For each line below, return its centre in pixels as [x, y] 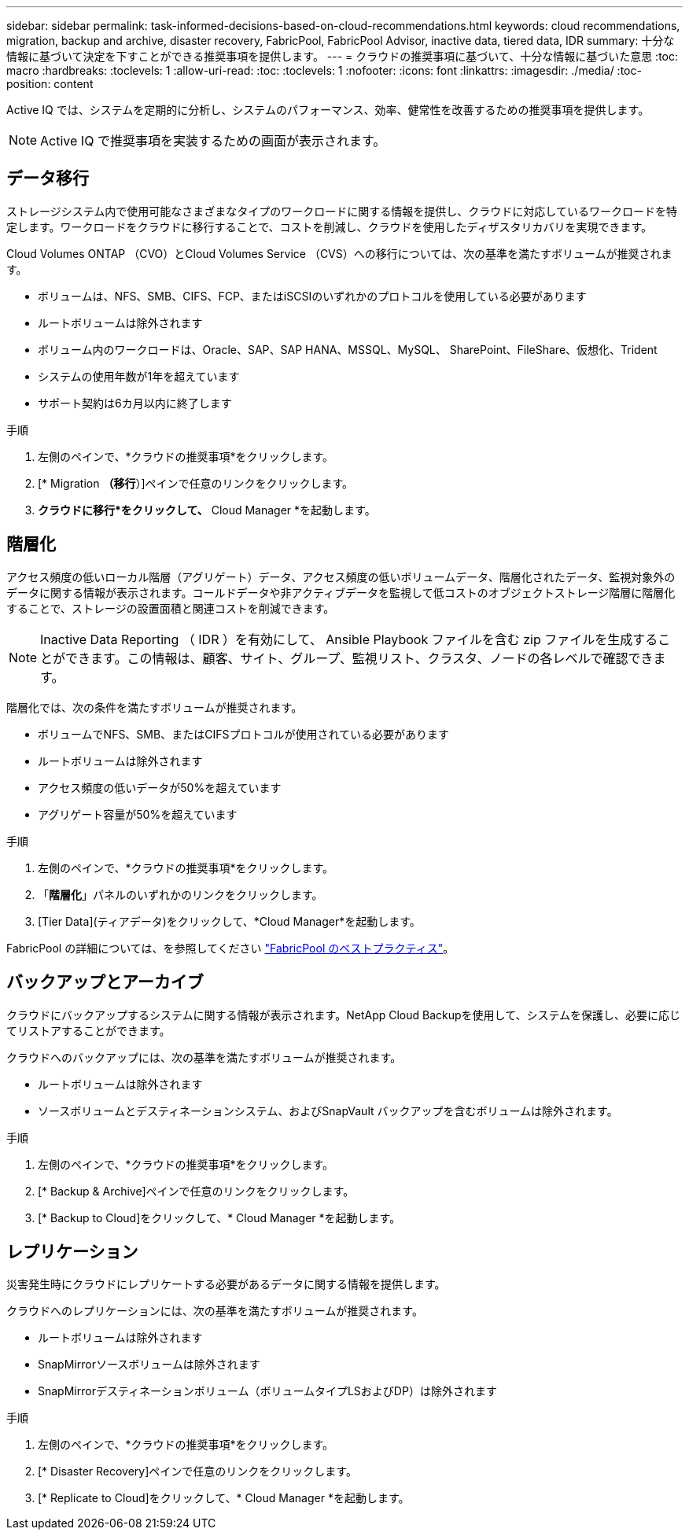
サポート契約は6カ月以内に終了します [135, 403]
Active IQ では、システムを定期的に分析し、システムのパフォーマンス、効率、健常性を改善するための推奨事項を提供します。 [328, 110]
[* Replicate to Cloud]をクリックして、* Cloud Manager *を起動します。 [224, 1498]
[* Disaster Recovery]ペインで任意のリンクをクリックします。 [197, 1472]
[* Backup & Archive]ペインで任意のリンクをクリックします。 [196, 1191]
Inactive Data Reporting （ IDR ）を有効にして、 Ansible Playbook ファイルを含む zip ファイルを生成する [349, 639]
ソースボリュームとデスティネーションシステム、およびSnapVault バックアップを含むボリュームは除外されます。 [328, 1111]
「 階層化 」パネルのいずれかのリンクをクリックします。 [181, 894]
